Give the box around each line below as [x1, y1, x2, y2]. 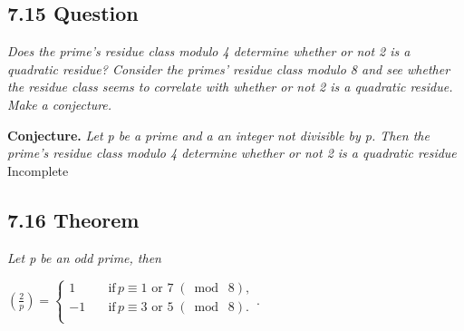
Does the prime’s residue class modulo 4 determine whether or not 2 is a [7, 42, 411, 61]
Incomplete [7, 161, 69, 180]
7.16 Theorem [7, 205, 140, 233]
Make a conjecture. [7, 94, 112, 113]
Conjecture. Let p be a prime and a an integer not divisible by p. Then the [7, 125, 430, 144]
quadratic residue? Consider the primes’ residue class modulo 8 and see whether [7, 59, 450, 78]
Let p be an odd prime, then [7, 248, 161, 267]
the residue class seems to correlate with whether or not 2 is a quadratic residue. [7, 77, 453, 96]
